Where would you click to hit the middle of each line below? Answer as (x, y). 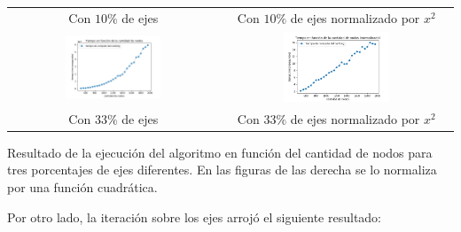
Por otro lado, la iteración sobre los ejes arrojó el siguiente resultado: (195, 217)
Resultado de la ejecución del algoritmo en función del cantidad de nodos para (220, 152)
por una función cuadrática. (82, 187)
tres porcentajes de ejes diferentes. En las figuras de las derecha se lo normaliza (222, 170)
